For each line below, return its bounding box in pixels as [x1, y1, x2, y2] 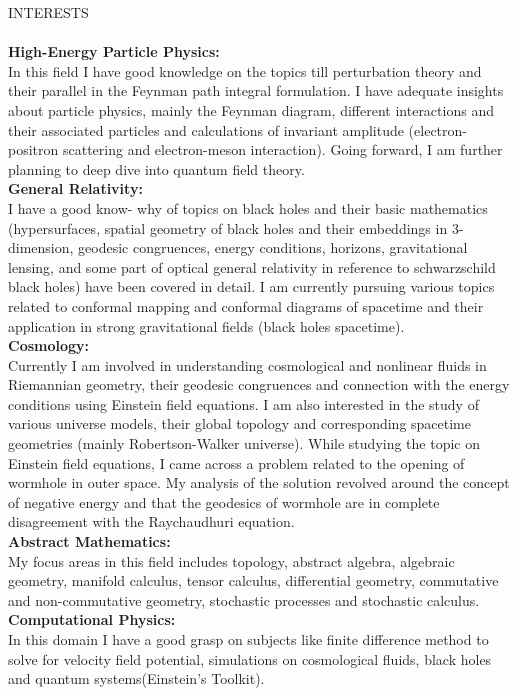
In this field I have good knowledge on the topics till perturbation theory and [8, 60, 482, 81]
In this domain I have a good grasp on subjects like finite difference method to [8, 629, 489, 649]
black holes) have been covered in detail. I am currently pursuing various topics [8, 276, 495, 297]
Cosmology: [8, 335, 90, 356]
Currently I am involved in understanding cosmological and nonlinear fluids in [8, 354, 487, 375]
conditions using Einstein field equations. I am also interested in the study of [8, 393, 479, 414]
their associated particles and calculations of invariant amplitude [8, 119, 404, 140]
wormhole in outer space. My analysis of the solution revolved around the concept [8, 472, 510, 493]
